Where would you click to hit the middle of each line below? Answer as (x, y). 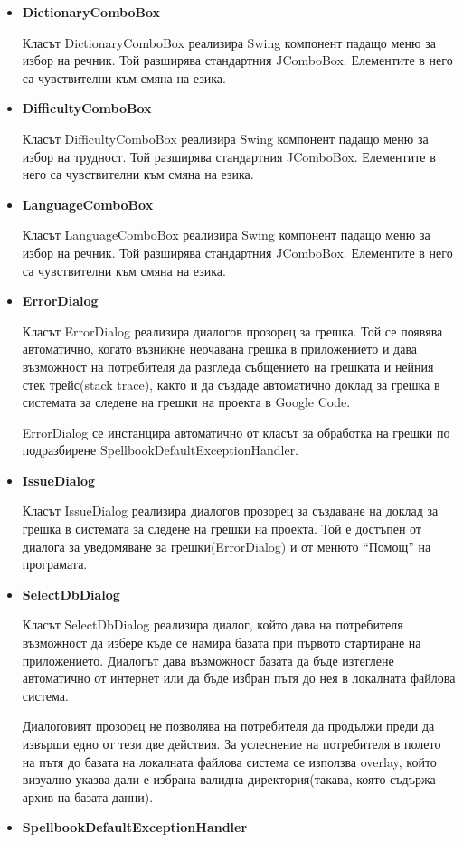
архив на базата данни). (88, 796)
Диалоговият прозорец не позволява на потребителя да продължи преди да (228, 726)
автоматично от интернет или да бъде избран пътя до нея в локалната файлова (239, 678)
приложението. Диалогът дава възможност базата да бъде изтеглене (208, 660)
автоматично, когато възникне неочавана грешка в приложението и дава (220, 349)
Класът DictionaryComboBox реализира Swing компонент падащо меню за (229, 42)
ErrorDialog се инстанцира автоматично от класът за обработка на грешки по (236, 432)
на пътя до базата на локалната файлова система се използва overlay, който (229, 761)
